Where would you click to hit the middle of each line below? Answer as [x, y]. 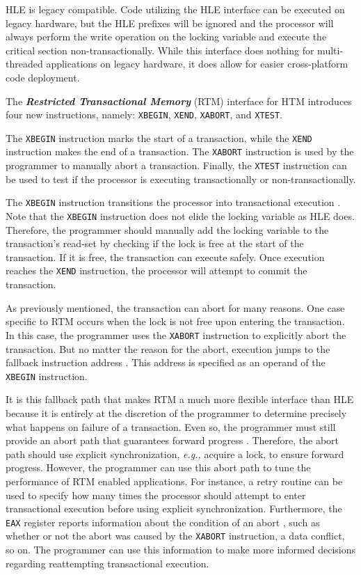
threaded [24, 64]
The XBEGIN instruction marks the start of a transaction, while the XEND [159, 137]
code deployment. [43, 77]
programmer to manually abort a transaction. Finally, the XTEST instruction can [176, 165]
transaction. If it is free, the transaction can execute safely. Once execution [165, 257]
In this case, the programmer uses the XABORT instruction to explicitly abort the [176, 334]
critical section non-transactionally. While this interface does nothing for [160, 50]
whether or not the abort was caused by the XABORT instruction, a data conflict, [175, 536]
